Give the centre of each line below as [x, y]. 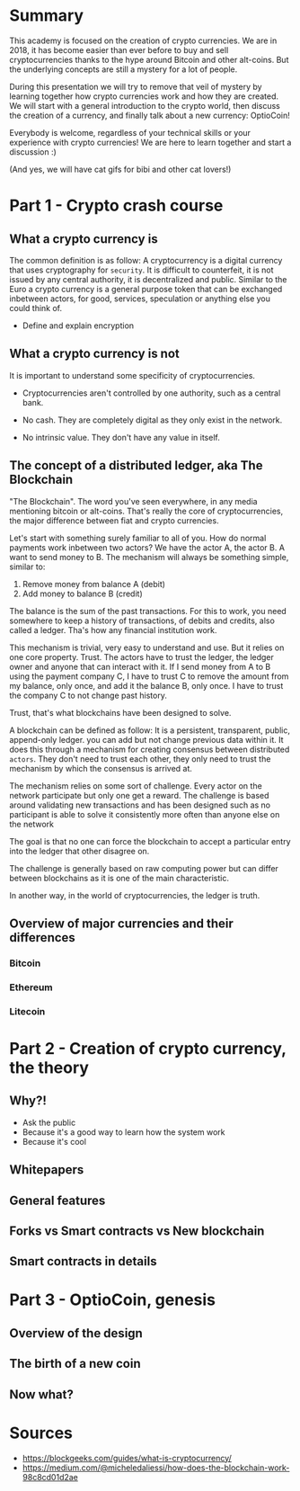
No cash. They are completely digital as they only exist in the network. [152, 420]
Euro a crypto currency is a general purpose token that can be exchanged [146, 289]
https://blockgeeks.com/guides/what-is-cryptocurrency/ [127, 1458]
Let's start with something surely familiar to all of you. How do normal [138, 538]
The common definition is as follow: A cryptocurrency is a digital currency [146, 260]
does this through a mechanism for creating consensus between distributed [150, 749]
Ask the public [49, 1122]
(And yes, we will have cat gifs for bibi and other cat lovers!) [120, 169]
